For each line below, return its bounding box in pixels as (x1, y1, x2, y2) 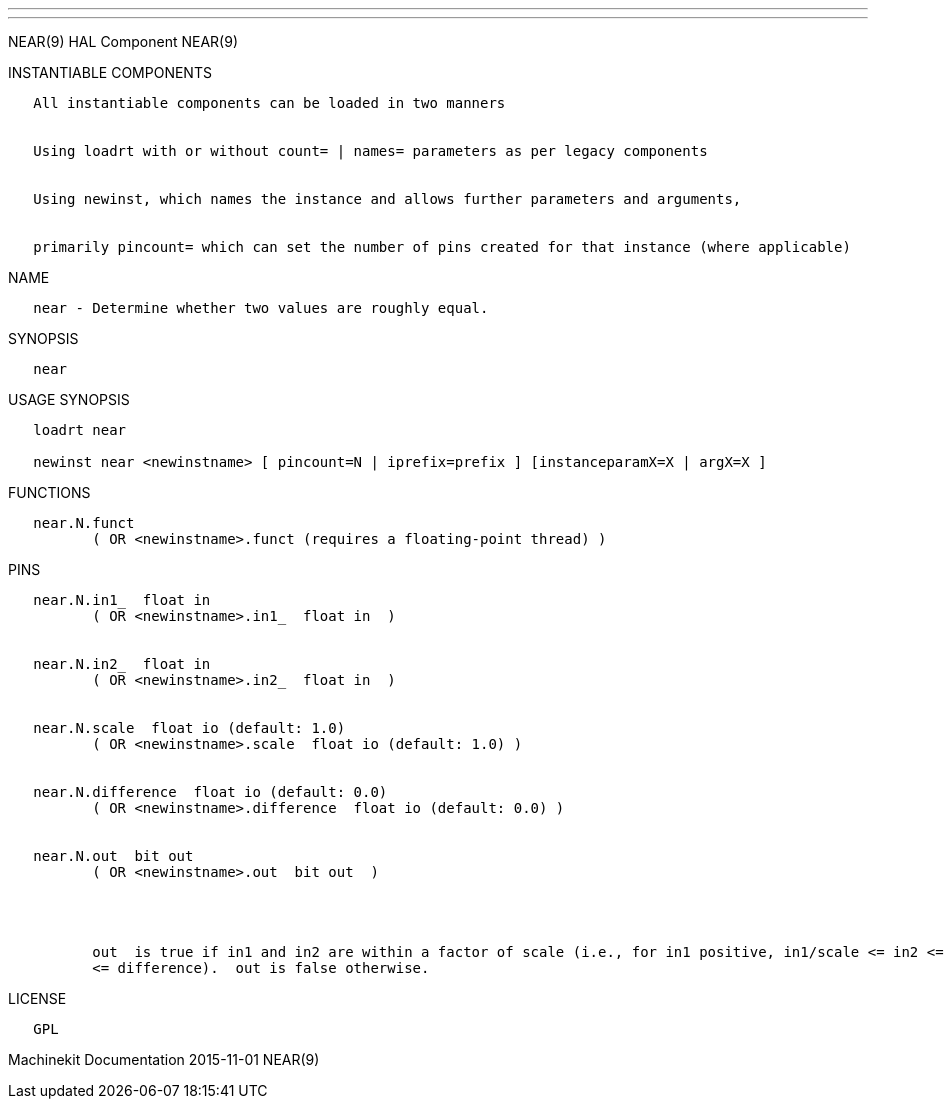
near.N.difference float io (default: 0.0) (33, 784, 388, 800)
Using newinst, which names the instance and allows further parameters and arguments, (33, 191, 742, 207)
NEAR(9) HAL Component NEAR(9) (8, 33, 238, 50)
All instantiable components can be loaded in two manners (33, 95, 506, 111)
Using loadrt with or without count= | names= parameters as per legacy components (33, 143, 708, 159)
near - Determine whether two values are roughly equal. (33, 300, 489, 316)
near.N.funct (33, 515, 135, 531)
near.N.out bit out (33, 848, 194, 864)
